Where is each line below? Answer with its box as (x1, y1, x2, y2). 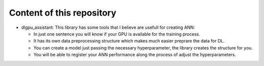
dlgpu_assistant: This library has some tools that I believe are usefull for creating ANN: (21, 24, 195, 30)
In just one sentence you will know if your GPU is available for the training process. (33, 31, 200, 37)
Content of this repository (9, 7, 117, 18)
